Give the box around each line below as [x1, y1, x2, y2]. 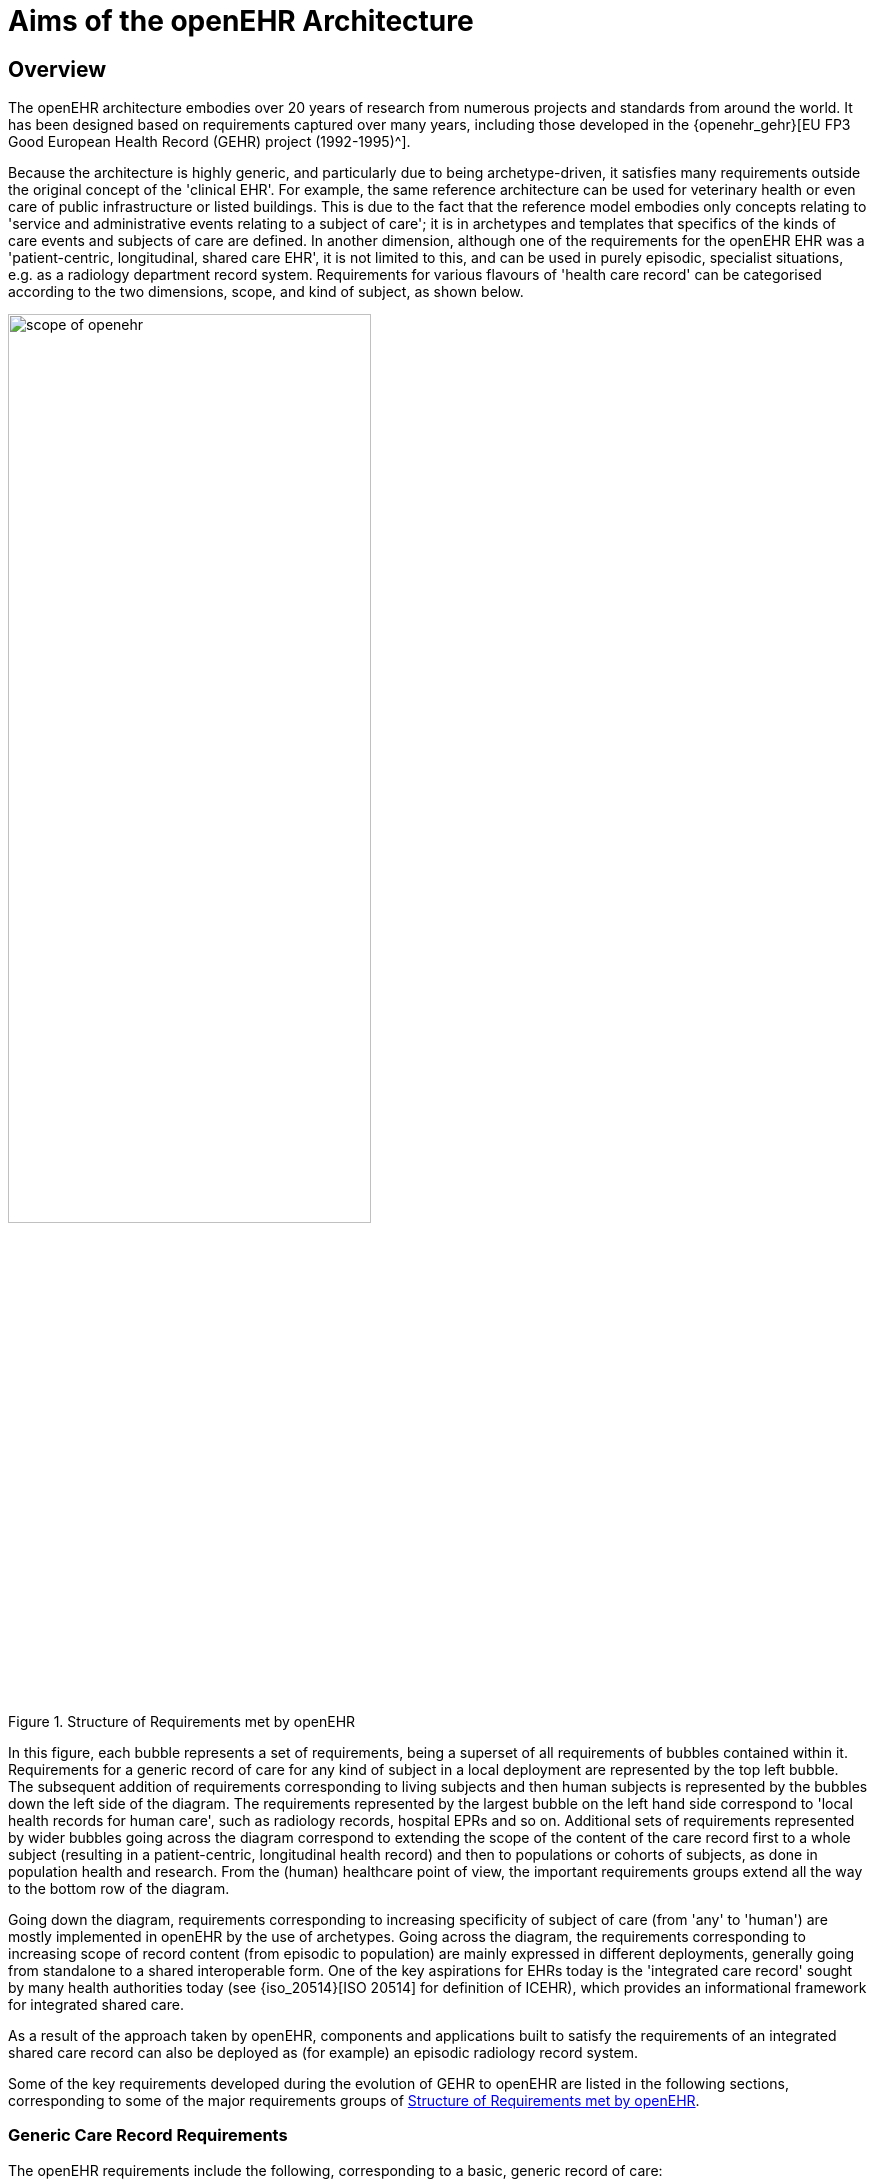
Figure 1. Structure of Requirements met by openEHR [8, 1712, 356, 1730]
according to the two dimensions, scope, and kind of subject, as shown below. [8, 283, 524, 301]
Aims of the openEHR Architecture [8, 4, 474, 38]
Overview [8, 56, 107, 82]
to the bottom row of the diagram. [8, 1879, 230, 1897]
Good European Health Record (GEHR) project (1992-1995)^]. [8, 133, 411, 151]
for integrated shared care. [8, 1995, 184, 2013]
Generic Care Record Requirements [8, 2125, 288, 2146]
